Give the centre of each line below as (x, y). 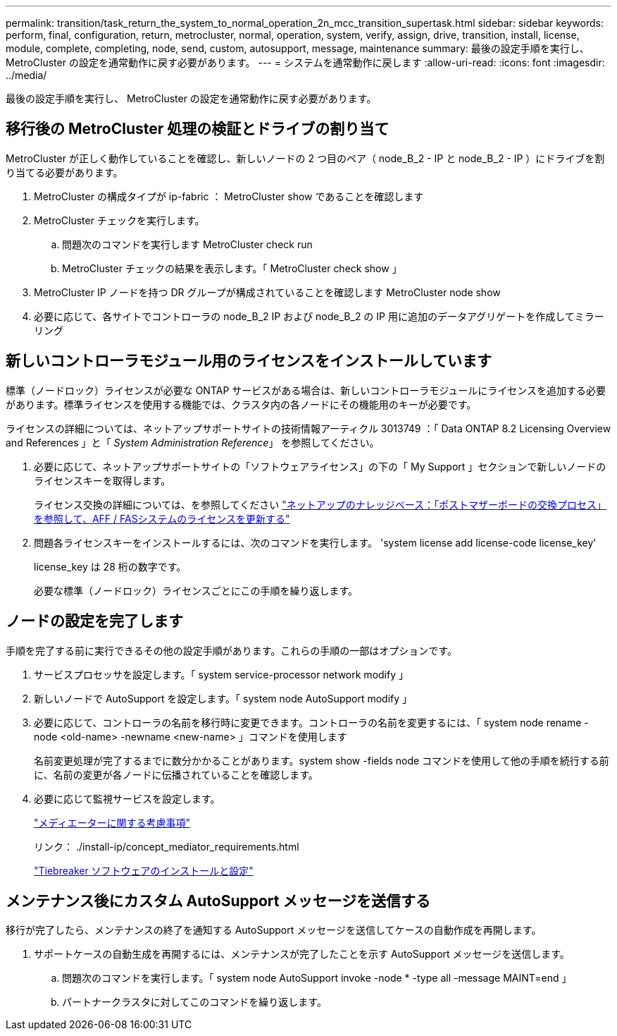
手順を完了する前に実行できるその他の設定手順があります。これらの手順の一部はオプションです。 (231, 650)
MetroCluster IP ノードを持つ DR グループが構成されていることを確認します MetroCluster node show (267, 292)
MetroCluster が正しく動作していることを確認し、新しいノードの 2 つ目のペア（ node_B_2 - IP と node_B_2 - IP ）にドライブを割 (305, 158)
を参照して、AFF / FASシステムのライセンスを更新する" (162, 518)
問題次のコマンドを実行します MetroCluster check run (187, 244)
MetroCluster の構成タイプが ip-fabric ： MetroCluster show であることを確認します (229, 196)
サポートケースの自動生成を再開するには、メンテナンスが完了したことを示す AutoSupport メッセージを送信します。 (302, 954)
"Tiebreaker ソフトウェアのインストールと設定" (144, 870)
